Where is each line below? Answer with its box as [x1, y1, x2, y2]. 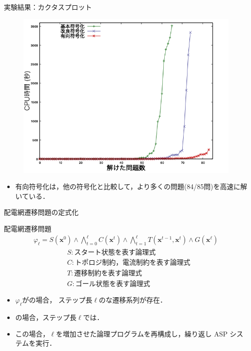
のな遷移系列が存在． [99, 295, 167, 305]
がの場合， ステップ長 [22, 295, 93, 305]
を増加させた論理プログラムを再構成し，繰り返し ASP [56, 328, 228, 338]
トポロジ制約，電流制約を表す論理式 [75, 259, 190, 267]
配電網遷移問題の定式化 [4, 207, 78, 217]
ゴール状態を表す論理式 [75, 281, 150, 288]
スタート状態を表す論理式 [74, 249, 156, 256]
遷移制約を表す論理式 [74, 270, 142, 277]
